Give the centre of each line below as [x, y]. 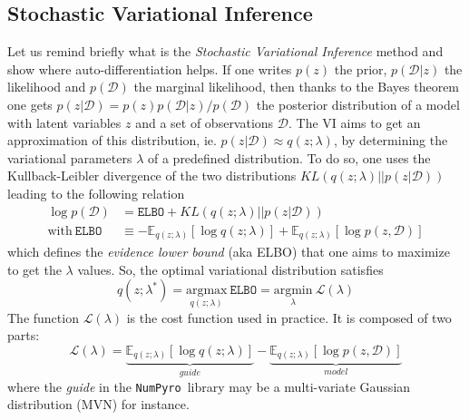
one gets [30, 104]
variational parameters [70, 157]
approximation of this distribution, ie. [112, 140]
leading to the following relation [96, 193]
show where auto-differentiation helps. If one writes [150, 68]
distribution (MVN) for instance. [98, 404]
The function [43, 317]
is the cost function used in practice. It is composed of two [289, 317]
